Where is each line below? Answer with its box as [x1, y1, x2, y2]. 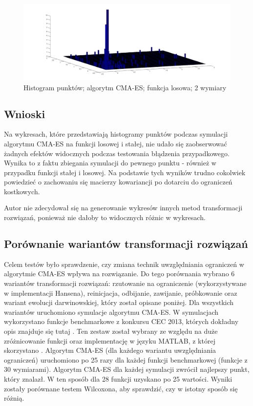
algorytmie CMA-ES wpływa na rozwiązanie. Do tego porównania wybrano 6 [4, 268, 235, 279]
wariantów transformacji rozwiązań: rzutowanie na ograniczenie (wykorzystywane [4, 278, 247, 288]
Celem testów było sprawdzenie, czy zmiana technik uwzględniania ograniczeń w [4, 259, 244, 269]
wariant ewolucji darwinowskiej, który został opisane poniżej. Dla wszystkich [4, 297, 234, 307]
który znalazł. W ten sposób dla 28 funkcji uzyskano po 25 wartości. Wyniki [4, 373, 232, 384]
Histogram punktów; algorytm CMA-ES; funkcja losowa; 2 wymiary [23, 82, 227, 92]
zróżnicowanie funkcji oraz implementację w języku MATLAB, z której [4, 335, 215, 345]
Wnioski [4, 106, 45, 121]
